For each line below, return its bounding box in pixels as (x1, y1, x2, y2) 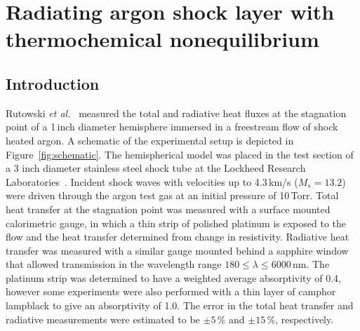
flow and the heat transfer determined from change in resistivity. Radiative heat (6, 229, 349, 244)
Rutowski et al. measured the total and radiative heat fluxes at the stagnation (6, 105, 347, 120)
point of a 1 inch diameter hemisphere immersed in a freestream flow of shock (6, 119, 338, 134)
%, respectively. (267, 311, 334, 326)
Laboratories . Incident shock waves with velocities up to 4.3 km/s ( (6, 174, 298, 189)
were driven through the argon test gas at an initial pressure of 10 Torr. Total (6, 188, 339, 203)
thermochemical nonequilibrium (6, 25, 319, 53)
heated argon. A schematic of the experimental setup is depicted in (6, 133, 294, 147)
